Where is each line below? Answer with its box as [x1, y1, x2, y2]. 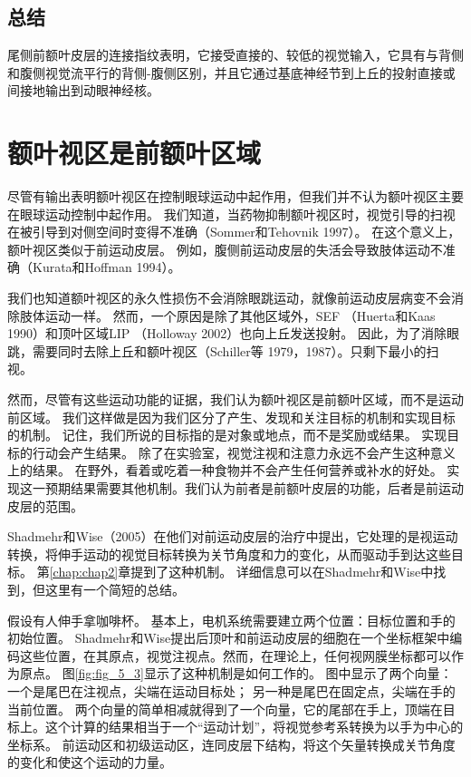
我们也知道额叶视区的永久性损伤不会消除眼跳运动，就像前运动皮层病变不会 [7, 288, 451, 307]
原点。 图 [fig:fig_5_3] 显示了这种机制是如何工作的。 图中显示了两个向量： [19, 664, 453, 683]
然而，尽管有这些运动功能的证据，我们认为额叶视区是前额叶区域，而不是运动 [7, 390, 464, 409]
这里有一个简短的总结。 [44, 579, 185, 598]
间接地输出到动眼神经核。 [7, 81, 159, 100]
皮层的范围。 [7, 496, 83, 515]
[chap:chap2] [49, 562, 119, 581]
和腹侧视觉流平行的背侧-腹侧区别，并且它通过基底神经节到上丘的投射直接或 [7, 63, 456, 82]
